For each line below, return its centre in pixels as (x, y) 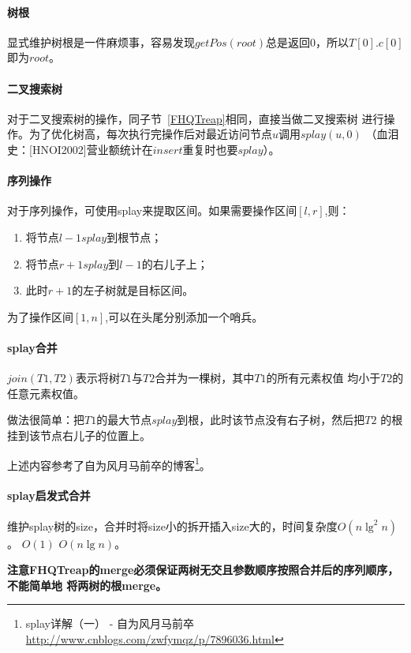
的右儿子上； (175, 263)
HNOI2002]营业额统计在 (92, 149)
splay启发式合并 (49, 495)
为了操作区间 (40, 316)
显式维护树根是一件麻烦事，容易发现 (101, 41)
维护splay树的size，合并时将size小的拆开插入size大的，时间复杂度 (172, 525)
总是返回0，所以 (308, 41)
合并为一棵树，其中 (205, 378)
